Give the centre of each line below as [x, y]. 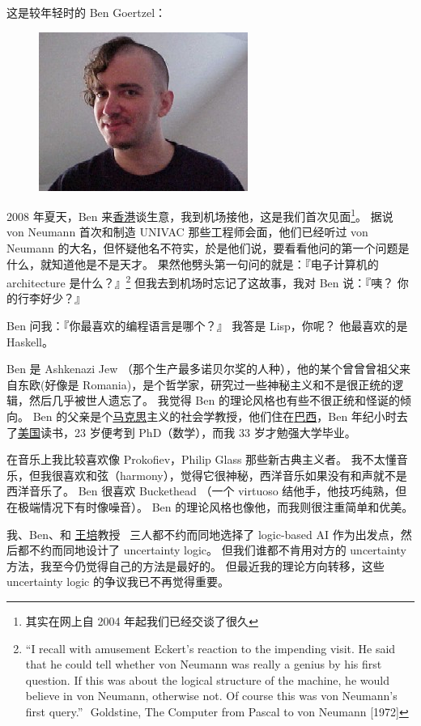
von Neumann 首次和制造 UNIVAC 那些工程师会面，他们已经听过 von [187, 232]
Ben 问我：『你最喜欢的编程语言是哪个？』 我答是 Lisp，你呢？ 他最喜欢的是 [207, 326]
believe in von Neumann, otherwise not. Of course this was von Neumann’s [211, 696]
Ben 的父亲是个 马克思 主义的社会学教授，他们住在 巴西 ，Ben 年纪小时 [215, 416]
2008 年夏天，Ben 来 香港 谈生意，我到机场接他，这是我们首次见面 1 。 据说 [200, 215]
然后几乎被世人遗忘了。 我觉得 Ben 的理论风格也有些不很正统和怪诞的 [214, 400]
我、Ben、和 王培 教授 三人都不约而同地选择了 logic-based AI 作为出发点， [204, 534]
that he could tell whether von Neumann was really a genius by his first [204, 664]
